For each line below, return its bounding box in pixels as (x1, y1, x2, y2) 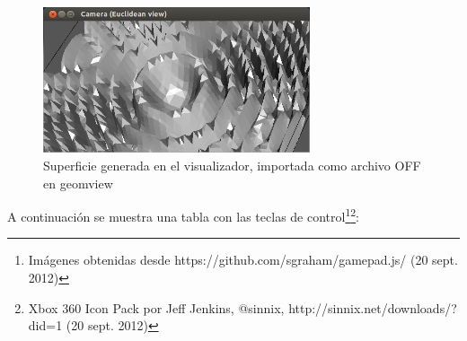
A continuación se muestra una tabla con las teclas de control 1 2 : (7, 205, 359, 225)
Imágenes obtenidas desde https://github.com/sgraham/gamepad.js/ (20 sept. (28, 250, 458, 269)
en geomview (43, 173, 113, 192)
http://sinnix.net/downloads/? (288, 298, 457, 317)
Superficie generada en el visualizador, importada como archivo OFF (43, 156, 421, 175)
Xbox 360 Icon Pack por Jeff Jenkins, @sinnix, (28, 298, 285, 317)
